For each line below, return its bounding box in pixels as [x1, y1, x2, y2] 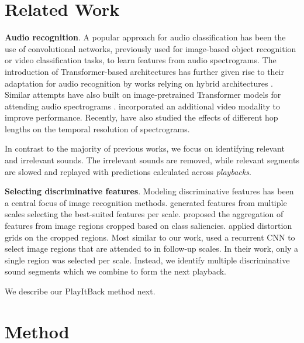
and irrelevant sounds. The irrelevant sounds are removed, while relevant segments [5, 154, 299, 166]
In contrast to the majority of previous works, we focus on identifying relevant [5, 142, 285, 155]
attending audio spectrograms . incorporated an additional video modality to [5, 100, 280, 112]
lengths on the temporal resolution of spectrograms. [5, 122, 190, 135]
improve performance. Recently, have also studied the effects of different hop [5, 111, 278, 124]
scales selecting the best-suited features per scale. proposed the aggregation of [5, 208, 284, 220]
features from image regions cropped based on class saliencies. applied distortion [5, 219, 292, 232]
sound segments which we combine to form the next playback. [5, 265, 227, 277]
